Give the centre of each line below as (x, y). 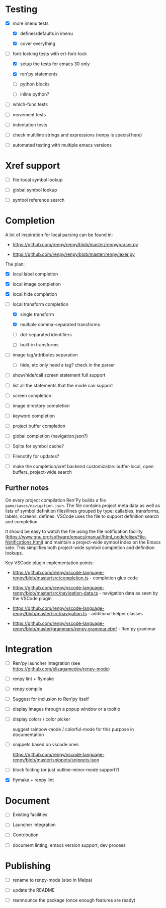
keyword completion (34, 416)
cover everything (37, 43)
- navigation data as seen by (129, 593)
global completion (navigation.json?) (50, 436)
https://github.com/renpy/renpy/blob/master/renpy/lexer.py (73, 254)
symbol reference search (38, 200)
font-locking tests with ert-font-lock (50, 54)
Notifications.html (24, 542)
